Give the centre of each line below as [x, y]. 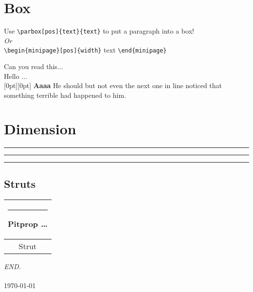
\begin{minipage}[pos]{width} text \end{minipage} [85, 50]
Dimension [40, 128]
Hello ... [16, 76]
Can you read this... [34, 66]
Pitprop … [28, 223]
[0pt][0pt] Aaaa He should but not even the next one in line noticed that [113, 85]
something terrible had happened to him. [65, 95]
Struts [20, 183]
